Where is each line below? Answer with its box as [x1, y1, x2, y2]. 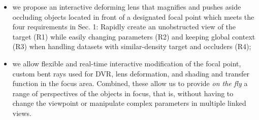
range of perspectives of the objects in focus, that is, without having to [12, 88, 234, 98]
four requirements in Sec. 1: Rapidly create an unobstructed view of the [12, 21, 236, 32]
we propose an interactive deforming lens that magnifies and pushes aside [12, 2, 241, 12]
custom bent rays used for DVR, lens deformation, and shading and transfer [12, 68, 249, 78]
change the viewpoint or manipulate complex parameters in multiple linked [12, 98, 246, 108]
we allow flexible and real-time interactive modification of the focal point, [12, 58, 241, 68]
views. [12, 107, 31, 118]
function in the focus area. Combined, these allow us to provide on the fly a [12, 78, 248, 89]
